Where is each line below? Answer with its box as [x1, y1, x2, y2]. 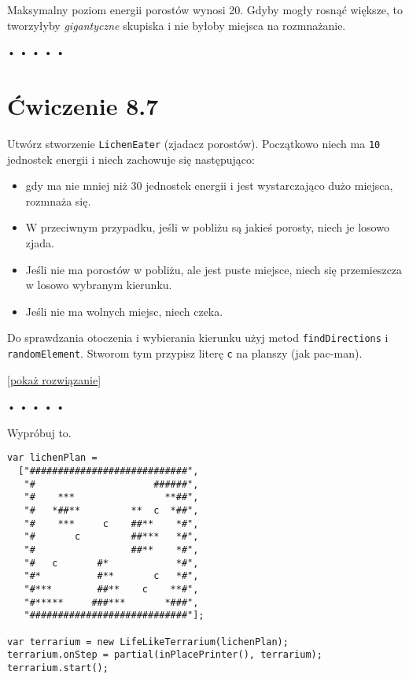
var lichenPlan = [7, 452, 98, 464]
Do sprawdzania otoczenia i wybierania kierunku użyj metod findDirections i [7, 329, 389, 346]
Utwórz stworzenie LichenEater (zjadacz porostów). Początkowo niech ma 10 [7, 135, 381, 151]
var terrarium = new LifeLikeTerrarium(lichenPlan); [7, 636, 289, 647]
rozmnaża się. [25, 192, 91, 209]
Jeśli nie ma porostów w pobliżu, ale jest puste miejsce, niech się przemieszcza [25, 261, 403, 277]
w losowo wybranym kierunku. [25, 276, 172, 293]
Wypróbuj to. [7, 424, 72, 440]
